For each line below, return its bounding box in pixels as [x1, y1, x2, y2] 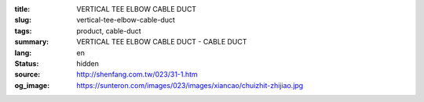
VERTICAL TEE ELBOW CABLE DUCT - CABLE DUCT [76, 37, 247, 47]
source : [14, 70, 41, 79]
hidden [76, 58, 100, 68]
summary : [14, 37, 49, 47]
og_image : [14, 80, 50, 90]
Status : [14, 58, 39, 68]
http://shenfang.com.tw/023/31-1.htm [76, 70, 198, 79]
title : [14, 5, 31, 13]
